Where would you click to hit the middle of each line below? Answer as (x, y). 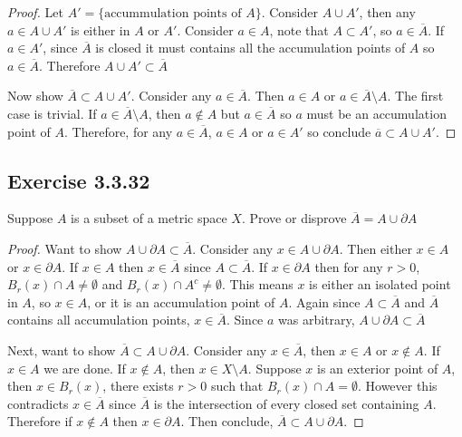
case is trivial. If (52, 113)
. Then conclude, (227, 421)
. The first (415, 96)
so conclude (339, 131)
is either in (101, 29)
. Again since (324, 301)
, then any (387, 12)
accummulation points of (173, 14)
